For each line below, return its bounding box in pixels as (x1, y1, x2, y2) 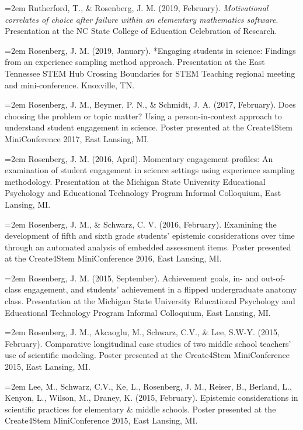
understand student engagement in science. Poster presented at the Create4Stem (5, 121, 293, 133)
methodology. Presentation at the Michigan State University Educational (5, 175, 266, 187)
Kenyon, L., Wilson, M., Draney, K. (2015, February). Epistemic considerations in (5, 391, 298, 404)
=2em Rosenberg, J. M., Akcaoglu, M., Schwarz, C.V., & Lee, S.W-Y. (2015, (5, 326, 280, 338)
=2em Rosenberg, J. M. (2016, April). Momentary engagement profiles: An (5, 152, 273, 164)
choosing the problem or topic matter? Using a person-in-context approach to (5, 109, 282, 122)
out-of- (261, 271, 285, 284)
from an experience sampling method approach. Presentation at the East (5, 56, 265, 68)
